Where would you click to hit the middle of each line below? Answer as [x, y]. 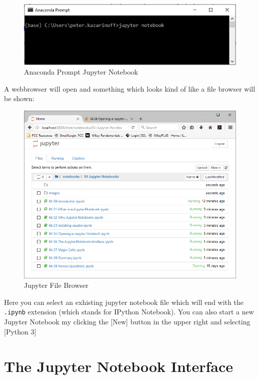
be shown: [19, 98]
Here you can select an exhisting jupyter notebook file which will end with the [124, 302]
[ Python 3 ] [20, 331]
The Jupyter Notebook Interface [119, 366]
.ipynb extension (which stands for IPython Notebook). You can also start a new [129, 312]
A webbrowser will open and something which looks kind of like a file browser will [130, 88]
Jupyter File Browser [56, 285]
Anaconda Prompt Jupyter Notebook [81, 72]
